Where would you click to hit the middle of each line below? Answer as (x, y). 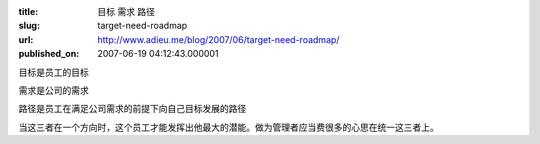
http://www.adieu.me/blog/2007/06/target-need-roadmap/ (218, 39)
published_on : (49, 54)
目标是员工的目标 (53, 72)
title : (28, 11)
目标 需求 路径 (126, 11)
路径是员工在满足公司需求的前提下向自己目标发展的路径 (132, 109)
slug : (29, 26)
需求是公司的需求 (53, 90)
